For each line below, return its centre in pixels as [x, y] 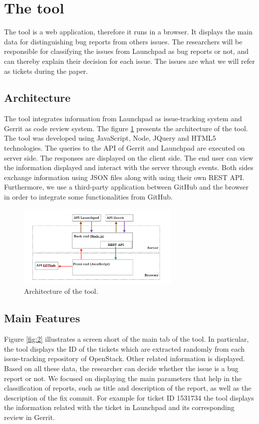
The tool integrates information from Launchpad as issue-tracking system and [123, 118]
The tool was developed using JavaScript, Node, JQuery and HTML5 [110, 138]
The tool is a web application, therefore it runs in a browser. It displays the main [128, 32]
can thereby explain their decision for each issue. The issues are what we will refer [129, 61]
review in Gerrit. [29, 417]
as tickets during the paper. [46, 71]
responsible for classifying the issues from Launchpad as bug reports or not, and [126, 51]
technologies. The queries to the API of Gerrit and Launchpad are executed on [125, 148]
